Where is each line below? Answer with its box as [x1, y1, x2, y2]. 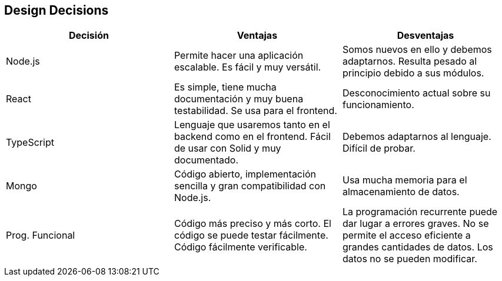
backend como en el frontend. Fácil [174, 131, 331, 143]
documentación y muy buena [174, 93, 304, 105]
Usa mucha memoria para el [342, 174, 467, 186]
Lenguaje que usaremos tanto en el [174, 119, 330, 131]
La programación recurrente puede [342, 206, 498, 218]
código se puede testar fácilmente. [174, 229, 328, 242]
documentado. [174, 154, 239, 166]
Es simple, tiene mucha [174, 81, 277, 93]
